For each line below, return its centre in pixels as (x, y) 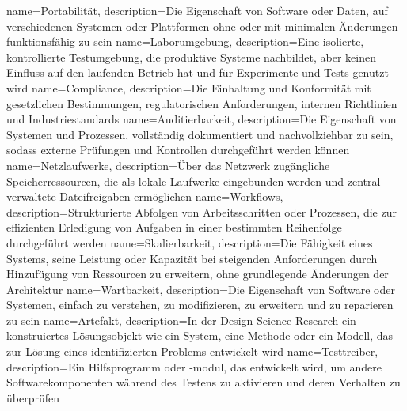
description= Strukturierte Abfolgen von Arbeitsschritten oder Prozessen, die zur (202, 211)
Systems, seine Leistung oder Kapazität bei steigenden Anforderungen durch (192, 258)
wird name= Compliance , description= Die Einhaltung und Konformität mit (189, 87)
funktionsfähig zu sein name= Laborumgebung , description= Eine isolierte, (185, 41)
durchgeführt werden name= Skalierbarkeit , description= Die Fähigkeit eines (190, 242)
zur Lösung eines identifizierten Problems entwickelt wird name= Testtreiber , (192, 351)
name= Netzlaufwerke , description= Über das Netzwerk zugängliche (168, 165)
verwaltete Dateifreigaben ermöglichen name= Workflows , (145, 196)
